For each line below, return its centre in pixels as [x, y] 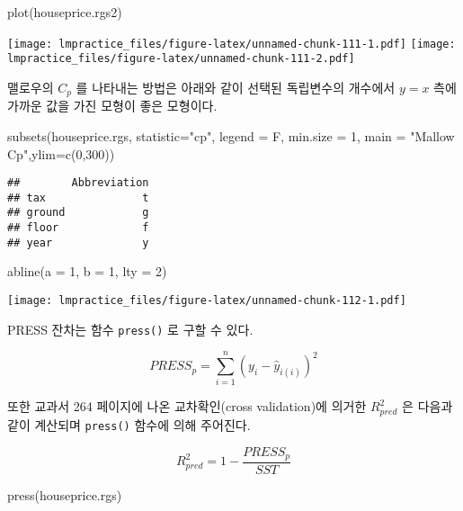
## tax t [78, 197]
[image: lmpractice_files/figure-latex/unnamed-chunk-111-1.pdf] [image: [231, 44]
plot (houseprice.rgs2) [65, 12]
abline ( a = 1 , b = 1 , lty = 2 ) [87, 271]
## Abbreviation [78, 183]
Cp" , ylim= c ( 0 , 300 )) [61, 153]
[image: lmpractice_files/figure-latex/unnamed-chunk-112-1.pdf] [207, 301]
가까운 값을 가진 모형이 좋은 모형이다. [112, 106]
